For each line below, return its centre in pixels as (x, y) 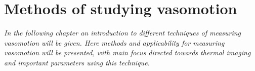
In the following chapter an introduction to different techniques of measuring (123, 33)
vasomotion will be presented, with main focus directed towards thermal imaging (127, 52)
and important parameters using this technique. (77, 62)
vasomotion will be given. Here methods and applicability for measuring (114, 42)
